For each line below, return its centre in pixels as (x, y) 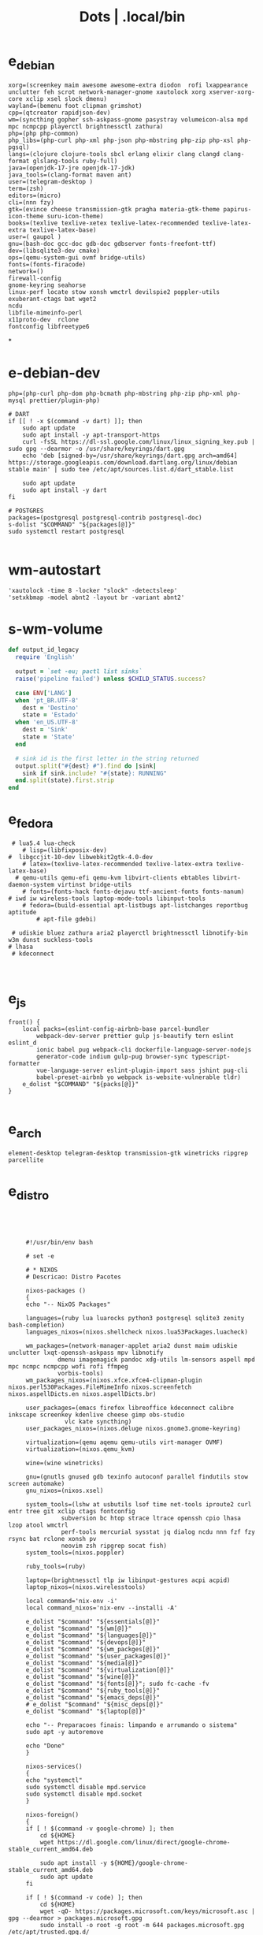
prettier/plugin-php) (65, 401)
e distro (29, 1193)
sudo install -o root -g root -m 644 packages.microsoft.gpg (142, 1926)
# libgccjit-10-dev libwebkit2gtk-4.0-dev (81, 857)
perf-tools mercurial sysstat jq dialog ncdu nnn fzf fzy (158, 1532)
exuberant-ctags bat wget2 (52, 299)
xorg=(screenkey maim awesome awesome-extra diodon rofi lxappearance (128, 85)
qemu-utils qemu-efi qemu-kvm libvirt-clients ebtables (116, 878)
